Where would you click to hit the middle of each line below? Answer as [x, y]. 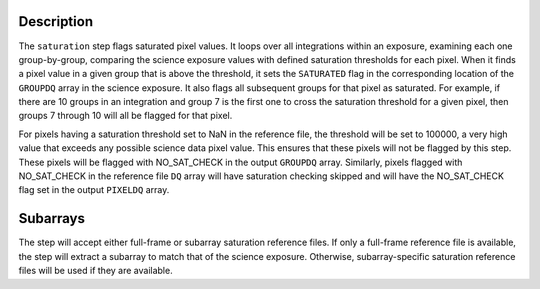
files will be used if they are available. [96, 271]
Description [56, 21]
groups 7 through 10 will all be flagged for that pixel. [125, 116]
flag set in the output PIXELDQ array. [94, 190]
